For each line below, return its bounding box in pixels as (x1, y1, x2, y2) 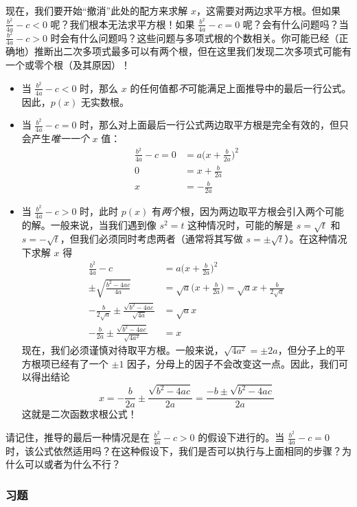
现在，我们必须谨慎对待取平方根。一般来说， (21, 343, 224, 357)
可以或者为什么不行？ (24, 457, 121, 471)
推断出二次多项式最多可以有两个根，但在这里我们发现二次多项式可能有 (34, 44, 352, 58)
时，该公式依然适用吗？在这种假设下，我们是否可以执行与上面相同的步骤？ (5, 443, 342, 458)
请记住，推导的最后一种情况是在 (5, 430, 150, 444)
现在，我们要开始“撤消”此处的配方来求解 (5, 3, 188, 17)
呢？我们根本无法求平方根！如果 (50, 16, 195, 31)
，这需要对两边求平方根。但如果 (196, 3, 341, 17)
